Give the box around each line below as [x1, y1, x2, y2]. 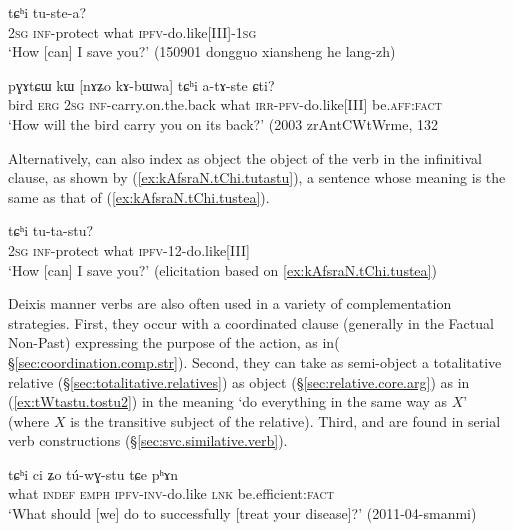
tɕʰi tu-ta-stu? [8, 220, 94, 241]
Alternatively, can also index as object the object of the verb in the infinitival [8, 147, 482, 168]
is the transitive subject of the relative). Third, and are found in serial [70, 410, 501, 431]
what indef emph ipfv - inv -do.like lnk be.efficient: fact [8, 483, 334, 504]
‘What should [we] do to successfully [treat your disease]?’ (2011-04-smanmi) [8, 503, 477, 524]
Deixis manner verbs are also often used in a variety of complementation [8, 293, 452, 314]
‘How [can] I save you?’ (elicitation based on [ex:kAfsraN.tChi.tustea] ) [8, 259, 437, 280]
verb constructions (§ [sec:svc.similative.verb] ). [8, 430, 288, 451]
